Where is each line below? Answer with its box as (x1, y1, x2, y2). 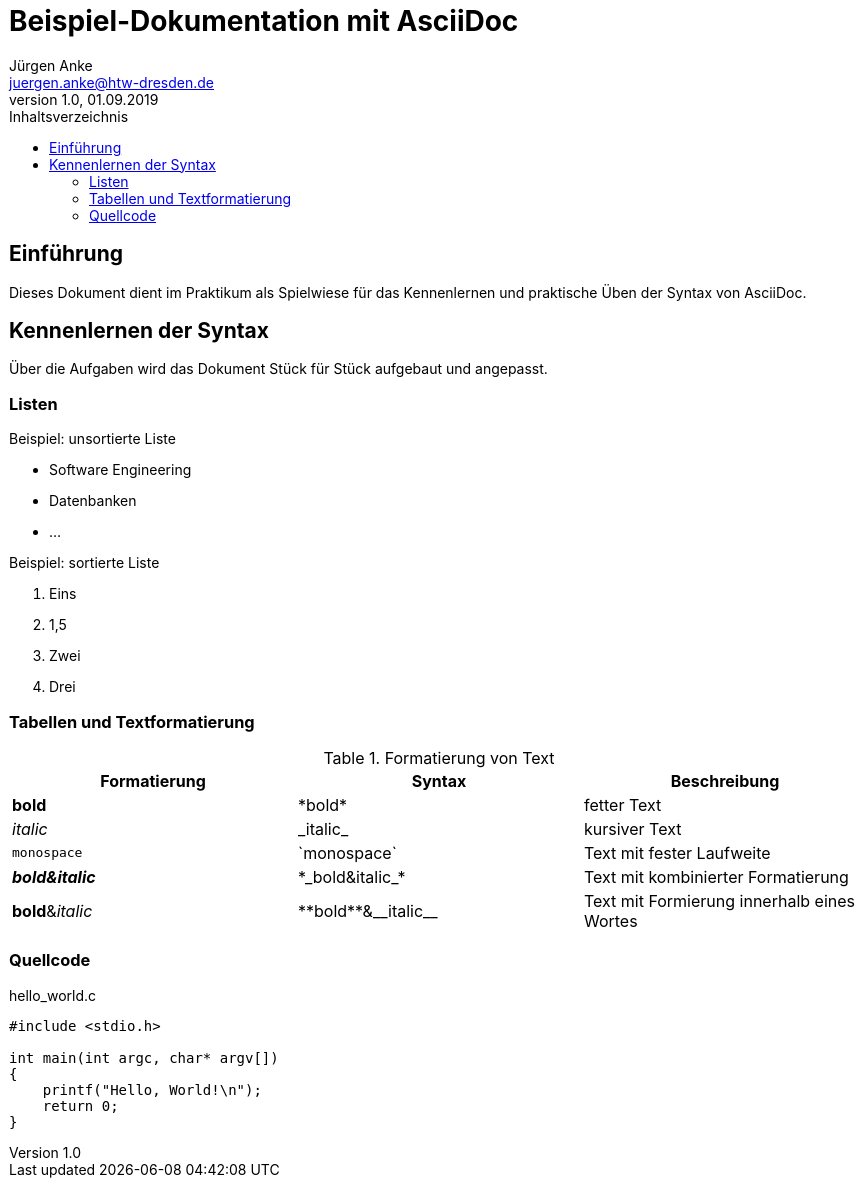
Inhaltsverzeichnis (9, 107, 129, 125)
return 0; (42, 1097, 119, 1114)
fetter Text (583, 794, 662, 815)
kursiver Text (583, 818, 682, 839)
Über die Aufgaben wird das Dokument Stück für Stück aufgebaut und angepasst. (9, 360, 548, 378)
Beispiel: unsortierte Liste (9, 430, 176, 448)
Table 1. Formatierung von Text (323, 747, 555, 768)
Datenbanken (49, 492, 137, 510)
